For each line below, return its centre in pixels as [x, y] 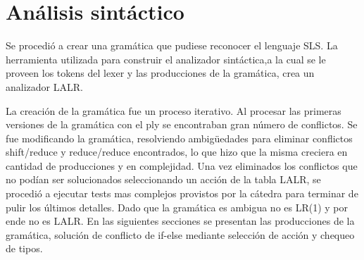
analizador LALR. [44, 86]
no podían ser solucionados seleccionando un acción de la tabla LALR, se [163, 179]
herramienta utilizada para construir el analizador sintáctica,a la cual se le [166, 59]
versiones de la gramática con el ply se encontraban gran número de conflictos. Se [182, 124]
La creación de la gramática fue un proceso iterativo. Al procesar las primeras [174, 110]
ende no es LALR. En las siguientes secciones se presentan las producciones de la [180, 221]
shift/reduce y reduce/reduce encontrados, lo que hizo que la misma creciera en [177, 152]
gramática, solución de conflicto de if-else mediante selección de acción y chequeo [180, 234]
